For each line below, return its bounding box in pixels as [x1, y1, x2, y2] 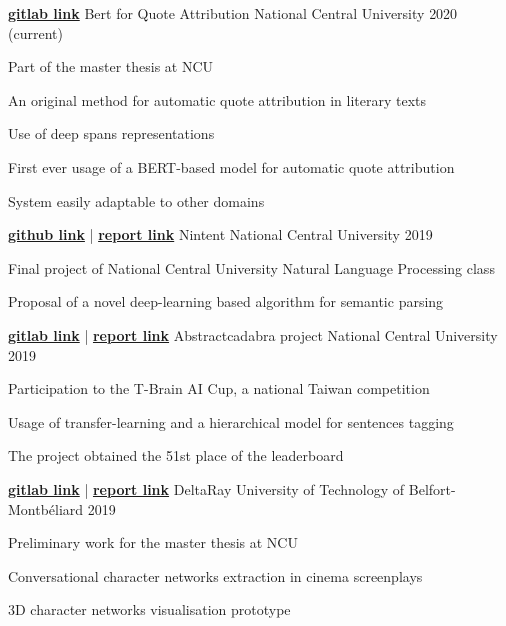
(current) [8, 22, 63, 43]
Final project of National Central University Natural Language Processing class [8, 257, 495, 278]
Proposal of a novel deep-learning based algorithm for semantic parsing [8, 291, 444, 312]
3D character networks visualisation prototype [8, 599, 291, 620]
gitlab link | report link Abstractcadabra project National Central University [8, 324, 498, 345]
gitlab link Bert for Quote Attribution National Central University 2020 [8, 3, 458, 23]
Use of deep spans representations [8, 123, 215, 144]
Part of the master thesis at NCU [8, 56, 214, 77]
